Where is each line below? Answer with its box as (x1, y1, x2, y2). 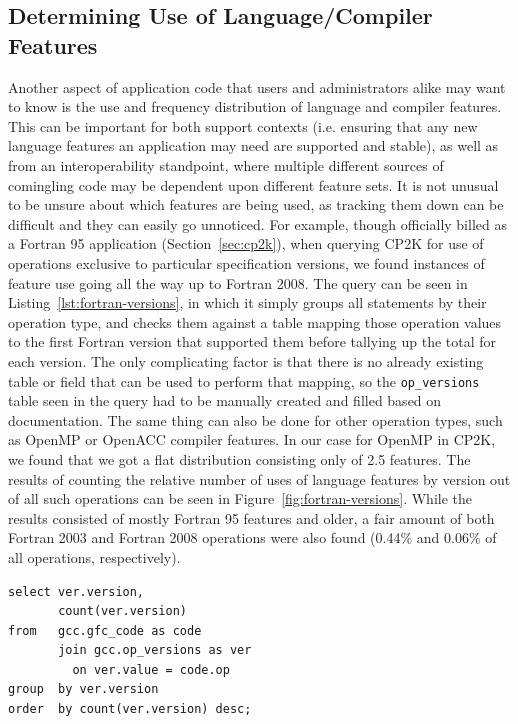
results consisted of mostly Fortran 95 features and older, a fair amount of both (8, 507, 495, 528)
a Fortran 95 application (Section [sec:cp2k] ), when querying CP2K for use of (8, 233, 484, 254)
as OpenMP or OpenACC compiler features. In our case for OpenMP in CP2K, (8, 429, 496, 450)
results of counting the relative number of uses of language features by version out (8, 468, 511, 489)
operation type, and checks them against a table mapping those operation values (8, 311, 502, 332)
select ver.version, (8, 584, 145, 599)
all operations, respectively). (8, 546, 181, 567)
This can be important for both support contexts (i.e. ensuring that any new (8, 115, 478, 136)
